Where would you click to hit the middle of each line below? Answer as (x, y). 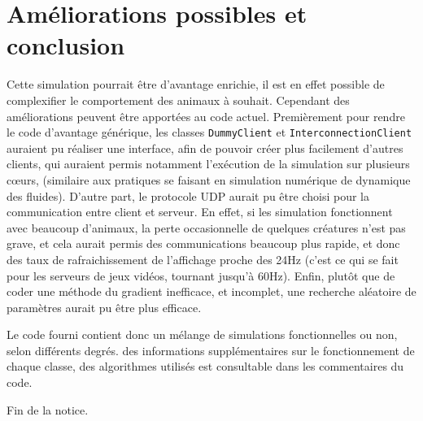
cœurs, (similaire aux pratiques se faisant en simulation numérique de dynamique (209, 179)
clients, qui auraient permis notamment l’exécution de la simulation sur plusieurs (208, 164)
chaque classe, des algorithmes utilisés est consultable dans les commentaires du (205, 366)
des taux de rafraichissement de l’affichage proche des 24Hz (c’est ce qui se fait (203, 259)
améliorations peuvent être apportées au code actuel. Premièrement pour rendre (206, 116)
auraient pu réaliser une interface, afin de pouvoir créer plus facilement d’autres (205, 148)
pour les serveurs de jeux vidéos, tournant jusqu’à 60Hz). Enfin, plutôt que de (201, 275)
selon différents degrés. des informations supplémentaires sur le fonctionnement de (211, 350)
